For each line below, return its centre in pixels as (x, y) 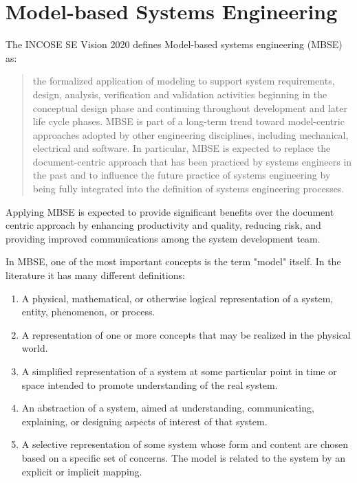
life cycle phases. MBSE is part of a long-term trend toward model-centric (188, 121)
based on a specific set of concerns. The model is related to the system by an (184, 457)
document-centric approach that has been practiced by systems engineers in (192, 161)
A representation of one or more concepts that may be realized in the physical (186, 334)
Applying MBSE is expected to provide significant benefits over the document (170, 211)
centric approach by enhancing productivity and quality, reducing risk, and (163, 225)
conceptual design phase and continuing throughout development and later (190, 108)
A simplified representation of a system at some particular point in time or (179, 371)
